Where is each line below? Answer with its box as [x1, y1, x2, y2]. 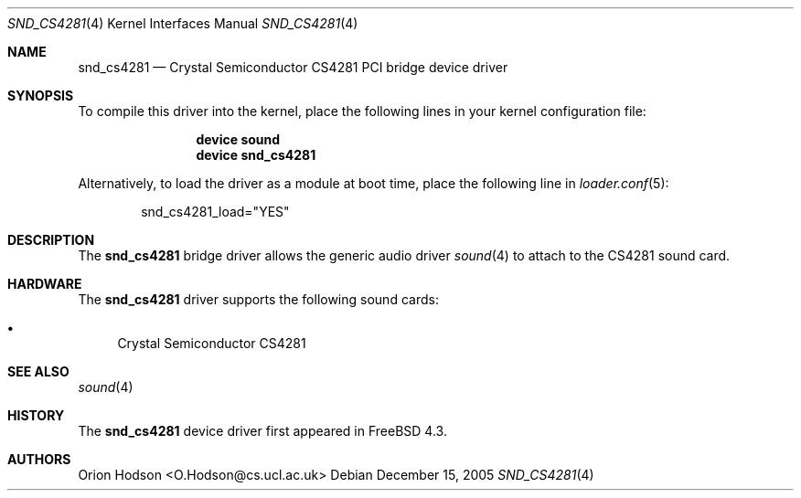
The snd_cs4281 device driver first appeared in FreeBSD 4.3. [78, 423, 447, 439]
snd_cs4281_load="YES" [141, 204, 290, 219]
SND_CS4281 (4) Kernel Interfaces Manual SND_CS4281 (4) [7, 16, 358, 31]
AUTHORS [7, 451, 71, 467]
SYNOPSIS [7, 88, 74, 103]
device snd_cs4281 [196, 147, 316, 163]
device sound [196, 132, 281, 147]
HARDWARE [7, 276, 82, 291]
